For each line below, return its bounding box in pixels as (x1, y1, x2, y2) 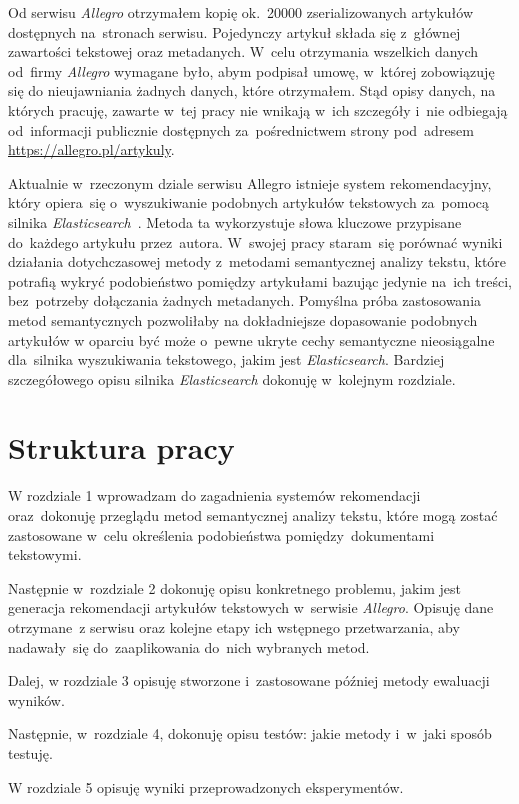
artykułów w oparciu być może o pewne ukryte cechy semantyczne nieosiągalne (8, 329, 495, 350)
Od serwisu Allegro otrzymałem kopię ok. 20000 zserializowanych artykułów (8, 2, 474, 22)
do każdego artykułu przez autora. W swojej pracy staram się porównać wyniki (8, 231, 503, 252)
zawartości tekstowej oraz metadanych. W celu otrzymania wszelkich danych (8, 41, 479, 62)
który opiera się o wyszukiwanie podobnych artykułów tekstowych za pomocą (8, 192, 490, 213)
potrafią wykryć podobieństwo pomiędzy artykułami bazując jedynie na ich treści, (8, 270, 512, 291)
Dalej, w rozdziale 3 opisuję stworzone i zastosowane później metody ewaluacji (8, 670, 490, 691)
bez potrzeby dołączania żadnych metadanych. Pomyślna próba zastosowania (8, 290, 482, 311)
